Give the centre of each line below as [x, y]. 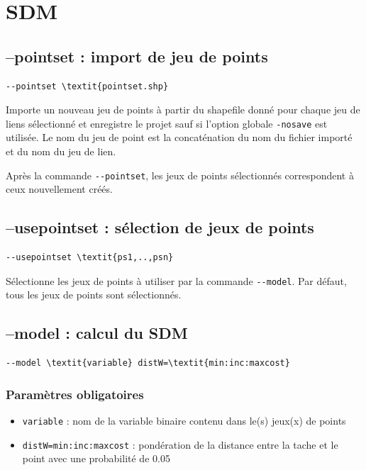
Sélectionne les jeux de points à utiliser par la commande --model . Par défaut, [176, 280]
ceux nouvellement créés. [59, 189]
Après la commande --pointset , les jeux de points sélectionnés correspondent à [180, 175]
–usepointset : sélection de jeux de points [160, 227]
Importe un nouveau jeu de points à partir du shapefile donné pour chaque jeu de [183, 110]
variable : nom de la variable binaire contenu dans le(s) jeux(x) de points [184, 420]
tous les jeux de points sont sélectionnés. [94, 295]
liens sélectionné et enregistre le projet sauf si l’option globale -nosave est [167, 123]
